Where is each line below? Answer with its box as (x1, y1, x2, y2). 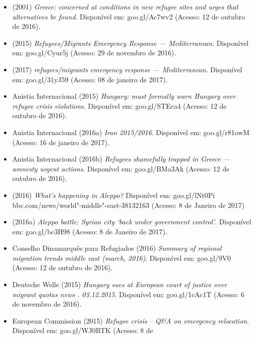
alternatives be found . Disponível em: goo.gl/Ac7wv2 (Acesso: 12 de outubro (12, 11, 245, 21)
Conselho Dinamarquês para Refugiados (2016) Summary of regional (12, 243, 222, 253)
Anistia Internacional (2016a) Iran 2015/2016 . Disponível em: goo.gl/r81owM (12, 127, 250, 137)
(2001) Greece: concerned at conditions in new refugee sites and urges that (12, 1, 239, 11)
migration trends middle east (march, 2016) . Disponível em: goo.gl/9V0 (12, 252, 231, 263)
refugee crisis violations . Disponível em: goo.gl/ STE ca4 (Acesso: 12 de (12, 100, 227, 111)
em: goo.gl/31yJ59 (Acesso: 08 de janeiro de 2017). (12, 74, 168, 84)
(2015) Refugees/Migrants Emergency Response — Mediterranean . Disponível (12, 37, 249, 48)
